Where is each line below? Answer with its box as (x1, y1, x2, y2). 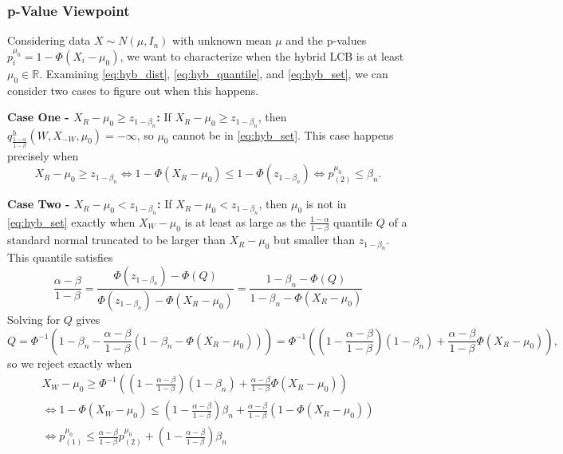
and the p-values (285, 32, 367, 49)
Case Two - (7, 195, 70, 212)
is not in (305, 195, 347, 212)
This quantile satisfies (7, 249, 113, 266)
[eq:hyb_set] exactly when (7, 213, 136, 230)
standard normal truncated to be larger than (7, 231, 226, 248)
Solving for (7, 310, 61, 327)
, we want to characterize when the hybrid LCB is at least (120, 47, 404, 64)
